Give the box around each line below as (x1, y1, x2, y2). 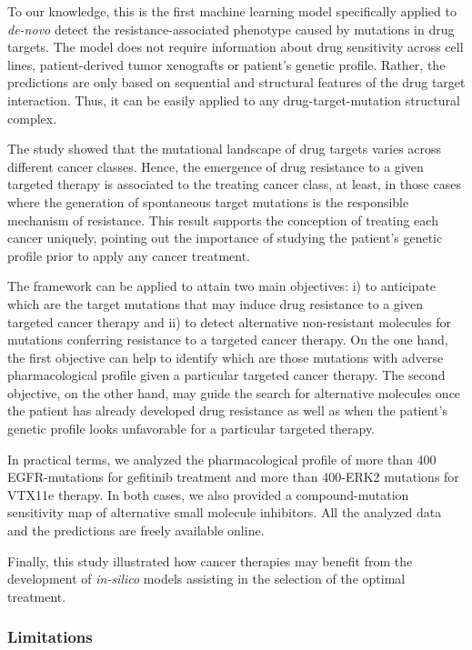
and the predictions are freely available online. (7, 521, 265, 540)
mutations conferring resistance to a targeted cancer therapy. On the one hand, (7, 330, 448, 349)
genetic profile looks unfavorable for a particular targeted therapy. (7, 419, 376, 438)
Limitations (7, 625, 93, 648)
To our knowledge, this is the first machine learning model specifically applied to (7, 2, 457, 20)
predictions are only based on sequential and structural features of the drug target (7, 73, 466, 92)
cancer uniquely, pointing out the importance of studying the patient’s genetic (7, 228, 443, 247)
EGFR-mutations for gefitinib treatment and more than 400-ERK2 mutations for (7, 467, 459, 486)
